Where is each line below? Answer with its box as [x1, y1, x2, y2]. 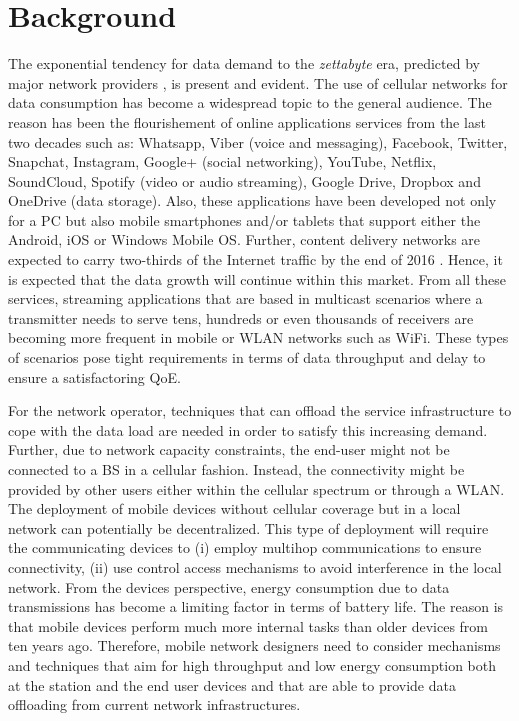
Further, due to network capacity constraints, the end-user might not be [8, 439, 450, 460]
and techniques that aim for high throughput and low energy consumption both [8, 654, 497, 675]
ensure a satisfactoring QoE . [8, 366, 181, 387]
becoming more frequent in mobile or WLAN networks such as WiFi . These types [8, 327, 509, 348]
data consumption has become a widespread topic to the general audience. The [8, 92, 492, 113]
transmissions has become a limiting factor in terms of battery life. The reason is [8, 596, 504, 617]
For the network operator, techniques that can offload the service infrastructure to [8, 400, 512, 421]
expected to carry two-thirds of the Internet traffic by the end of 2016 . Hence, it [8, 249, 503, 270]
